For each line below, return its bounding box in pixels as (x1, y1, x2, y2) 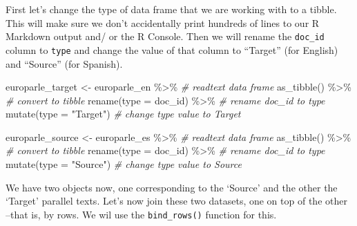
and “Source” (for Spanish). (6, 56, 123, 70)
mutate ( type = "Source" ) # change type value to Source (6, 157, 242, 171)
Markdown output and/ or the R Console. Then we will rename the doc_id (6, 29, 325, 44)
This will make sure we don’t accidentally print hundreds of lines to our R (6, 15, 320, 30)
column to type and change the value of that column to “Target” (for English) (6, 42, 338, 57)
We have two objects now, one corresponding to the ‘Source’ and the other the (6, 180, 338, 194)
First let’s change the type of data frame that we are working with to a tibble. (6, 2, 337, 16)
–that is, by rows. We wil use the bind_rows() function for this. (6, 207, 277, 221)
